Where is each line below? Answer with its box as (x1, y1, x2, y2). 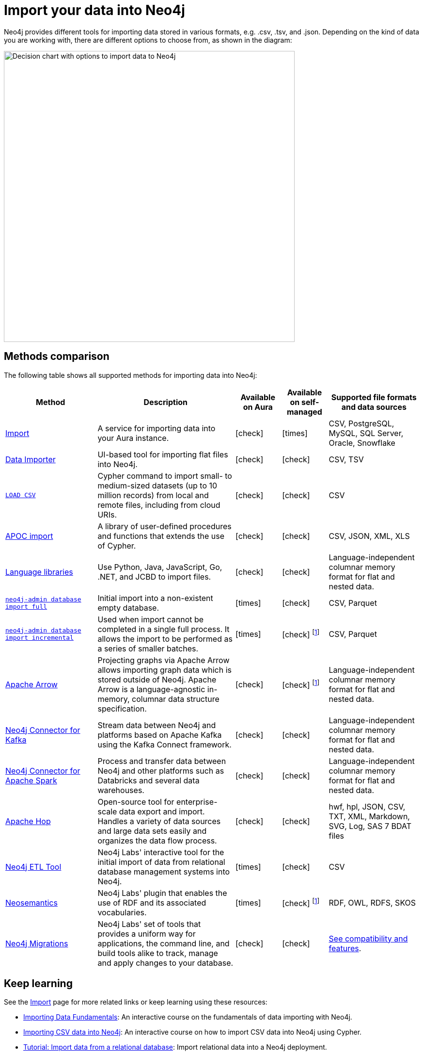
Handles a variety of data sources (97, 816, 221, 826)
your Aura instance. (97, 433, 169, 443)
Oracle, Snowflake (329, 438, 395, 448)
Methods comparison (4, 350, 110, 363)
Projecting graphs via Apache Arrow (97, 655, 230, 665)
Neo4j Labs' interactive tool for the (97, 847, 224, 857)
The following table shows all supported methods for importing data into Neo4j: (4, 371, 257, 379)
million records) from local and (97, 490, 209, 500)
